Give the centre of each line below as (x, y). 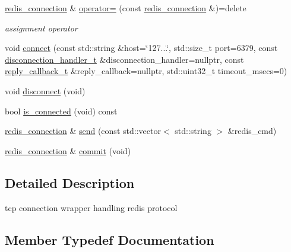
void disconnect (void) (45, 90)
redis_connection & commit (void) (68, 150)
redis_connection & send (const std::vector (83, 131)
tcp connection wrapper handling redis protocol (91, 207)
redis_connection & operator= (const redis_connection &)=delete (126, 8)
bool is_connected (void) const (61, 111)
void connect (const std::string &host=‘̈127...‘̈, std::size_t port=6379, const (141, 48)
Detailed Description (70, 182)
